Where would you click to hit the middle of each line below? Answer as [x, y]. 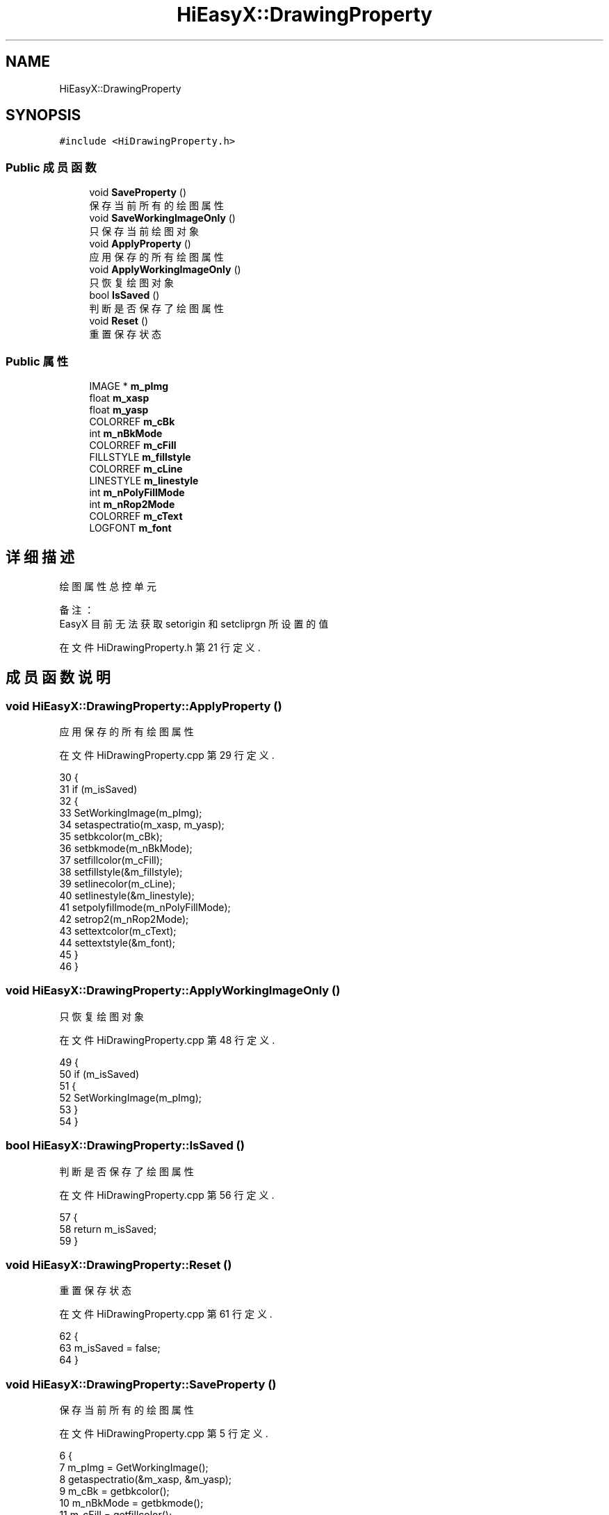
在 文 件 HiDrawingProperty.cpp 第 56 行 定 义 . [167, 1195]
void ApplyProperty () [140, 244]
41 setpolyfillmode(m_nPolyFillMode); [145, 907]
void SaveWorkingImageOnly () [162, 218]
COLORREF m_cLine [136, 468]
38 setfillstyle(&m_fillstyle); [121, 872]
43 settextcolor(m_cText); [118, 931]
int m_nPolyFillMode [137, 492]
